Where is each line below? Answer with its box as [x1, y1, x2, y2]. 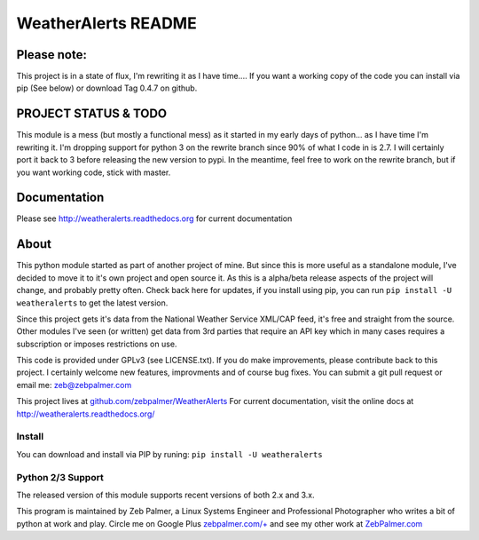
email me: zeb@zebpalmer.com [16, 379, 132, 390]
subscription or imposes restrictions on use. [16, 338, 177, 349]
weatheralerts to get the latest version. [16, 298, 169, 308]
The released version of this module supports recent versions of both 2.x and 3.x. [16, 489, 315, 500]
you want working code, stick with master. [16, 167, 171, 178]
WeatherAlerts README [16, 13, 197, 33]
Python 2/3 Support [16, 471, 104, 483]
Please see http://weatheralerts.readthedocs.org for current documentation [16, 213, 293, 224]
